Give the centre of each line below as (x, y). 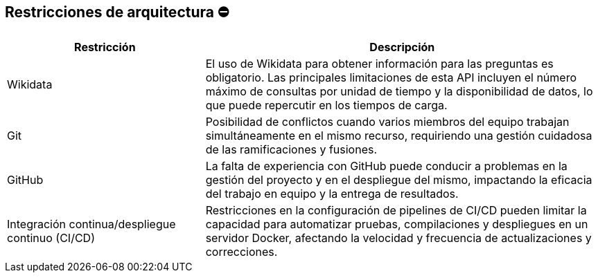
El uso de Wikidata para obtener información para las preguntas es (379, 64)
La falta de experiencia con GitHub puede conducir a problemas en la (386, 166)
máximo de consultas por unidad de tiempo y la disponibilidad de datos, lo (399, 92)
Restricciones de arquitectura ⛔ (117, 12)
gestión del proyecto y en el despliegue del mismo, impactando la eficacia (399, 180)
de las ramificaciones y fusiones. (291, 150)
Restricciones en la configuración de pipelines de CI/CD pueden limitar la (396, 211)
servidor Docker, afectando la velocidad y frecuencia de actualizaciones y (398, 238)
